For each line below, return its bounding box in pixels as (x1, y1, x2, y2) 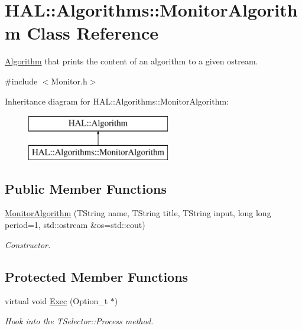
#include (5, 74, 38, 87)
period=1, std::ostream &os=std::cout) (5, 219, 145, 231)
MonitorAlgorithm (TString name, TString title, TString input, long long (5, 207, 271, 219)
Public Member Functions (5, 179, 167, 197)
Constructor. (5, 238, 51, 250)
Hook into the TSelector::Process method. (5, 315, 154, 327)
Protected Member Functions (5, 267, 189, 285)
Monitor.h (51, 74, 87, 87)
